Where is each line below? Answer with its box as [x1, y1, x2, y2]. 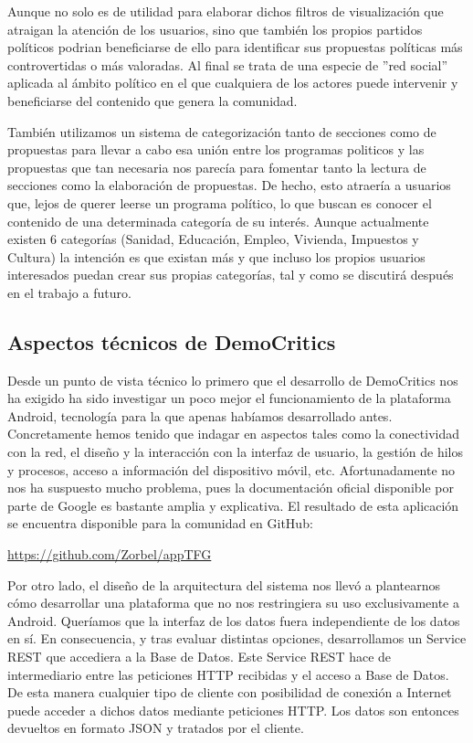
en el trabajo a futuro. [7, 282, 131, 302]
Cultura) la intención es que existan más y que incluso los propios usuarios [7, 247, 426, 266]
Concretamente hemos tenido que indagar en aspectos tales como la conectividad [7, 424, 459, 443]
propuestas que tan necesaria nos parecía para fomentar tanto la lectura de [7, 157, 426, 176]
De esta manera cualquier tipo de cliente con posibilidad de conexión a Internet [7, 683, 452, 702]
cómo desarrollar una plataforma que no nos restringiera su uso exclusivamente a [7, 593, 459, 612]
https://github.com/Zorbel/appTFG [7, 545, 212, 564]
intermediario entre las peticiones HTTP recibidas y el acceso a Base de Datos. [7, 664, 449, 684]
